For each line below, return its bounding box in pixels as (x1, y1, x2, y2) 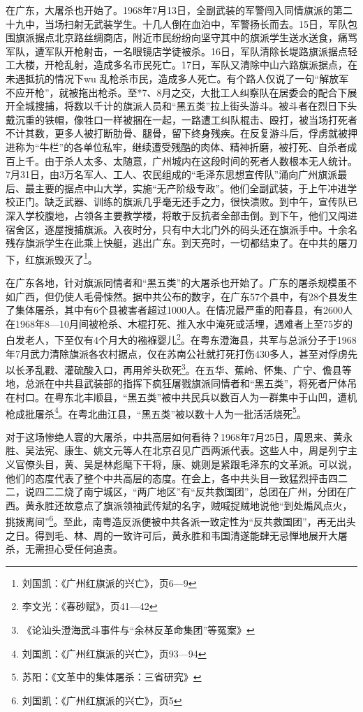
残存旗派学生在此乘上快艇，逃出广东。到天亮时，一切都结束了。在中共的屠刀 (6, 235, 357, 250)
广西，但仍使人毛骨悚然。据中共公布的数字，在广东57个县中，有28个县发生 (15, 289, 357, 303)
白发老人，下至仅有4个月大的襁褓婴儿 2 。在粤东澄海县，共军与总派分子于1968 (6, 330, 357, 347)
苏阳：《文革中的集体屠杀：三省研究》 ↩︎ (22, 669, 202, 684)
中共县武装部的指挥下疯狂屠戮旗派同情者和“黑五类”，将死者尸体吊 (54, 376, 357, 391)
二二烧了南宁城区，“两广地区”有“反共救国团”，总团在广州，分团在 (44, 484, 347, 499)
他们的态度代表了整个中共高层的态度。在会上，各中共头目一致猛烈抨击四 (6, 470, 338, 485)
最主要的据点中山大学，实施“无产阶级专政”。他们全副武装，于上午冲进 (24, 180, 348, 195)
